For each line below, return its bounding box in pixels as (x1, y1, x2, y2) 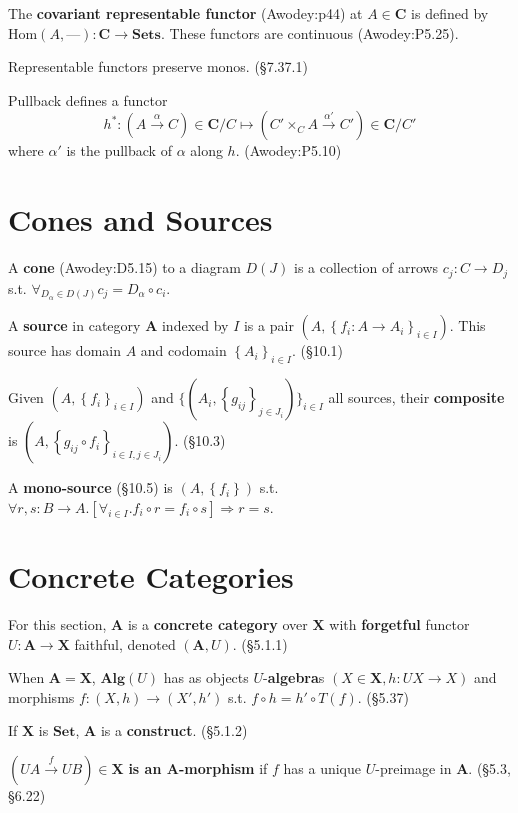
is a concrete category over (127, 613, 308, 634)
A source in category (8, 315, 141, 336)
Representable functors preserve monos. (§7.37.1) (8, 56, 308, 77)
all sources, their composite (328, 387, 505, 408)
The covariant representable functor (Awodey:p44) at (8, 3, 363, 23)
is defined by (411, 3, 489, 23)
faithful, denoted (74, 633, 176, 654)
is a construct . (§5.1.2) (100, 720, 248, 741)
